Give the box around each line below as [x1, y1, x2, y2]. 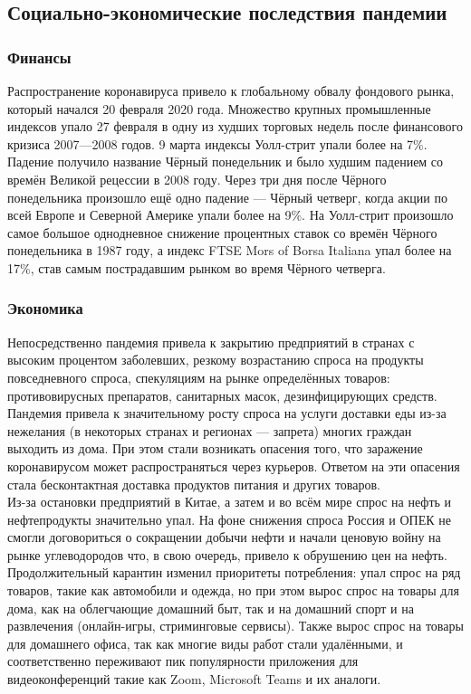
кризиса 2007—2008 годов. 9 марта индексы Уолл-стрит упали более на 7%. [7, 134, 428, 153]
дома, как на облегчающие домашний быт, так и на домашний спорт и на [7, 598, 414, 617]
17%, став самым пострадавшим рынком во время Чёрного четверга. [7, 258, 386, 277]
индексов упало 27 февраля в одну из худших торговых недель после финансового [7, 117, 463, 136]
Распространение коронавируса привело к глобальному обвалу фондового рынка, [7, 81, 455, 100]
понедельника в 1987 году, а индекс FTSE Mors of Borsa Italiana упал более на [7, 241, 452, 260]
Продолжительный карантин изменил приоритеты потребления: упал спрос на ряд [7, 563, 461, 582]
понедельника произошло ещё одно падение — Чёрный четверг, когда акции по [7, 187, 447, 206]
